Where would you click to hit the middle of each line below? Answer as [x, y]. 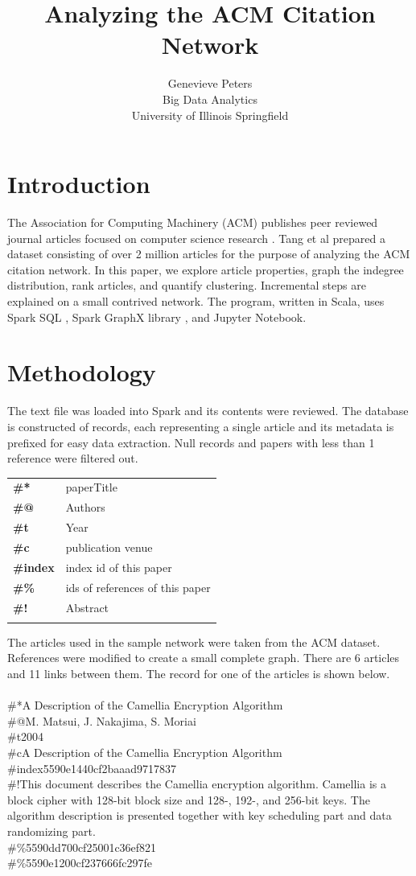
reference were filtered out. [73, 458]
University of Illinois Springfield [210, 115]
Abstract [87, 607]
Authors [85, 507]
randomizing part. [51, 831]
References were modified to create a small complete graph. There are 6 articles [204, 658]
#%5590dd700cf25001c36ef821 [82, 847]
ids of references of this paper [138, 587]
